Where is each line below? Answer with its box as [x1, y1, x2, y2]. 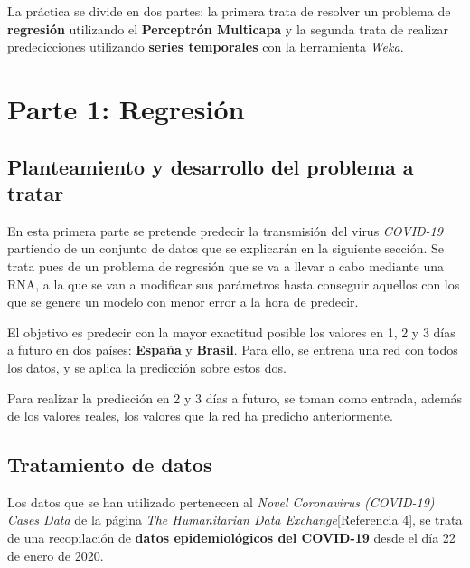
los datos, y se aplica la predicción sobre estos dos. [7, 357, 287, 376]
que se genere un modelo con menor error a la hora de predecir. [7, 292, 359, 311]
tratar [7, 178, 64, 206]
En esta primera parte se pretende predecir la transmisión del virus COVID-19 [7, 221, 443, 240]
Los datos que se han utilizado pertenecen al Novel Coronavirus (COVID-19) [7, 492, 435, 511]
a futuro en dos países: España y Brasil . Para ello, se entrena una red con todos [7, 340, 458, 359]
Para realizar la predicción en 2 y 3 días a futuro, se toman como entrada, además [7, 388, 463, 407]
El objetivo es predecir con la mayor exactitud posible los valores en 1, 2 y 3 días [7, 322, 456, 341]
